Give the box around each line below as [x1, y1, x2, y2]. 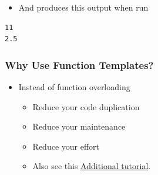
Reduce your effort [32, 140, 100, 152]
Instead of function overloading [18, 81, 130, 93]
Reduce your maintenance [32, 120, 126, 133]
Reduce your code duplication [32, 100, 140, 113]
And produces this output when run [18, 1, 149, 13]
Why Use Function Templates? [5, 57, 154, 72]
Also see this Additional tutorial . [32, 160, 151, 172]
